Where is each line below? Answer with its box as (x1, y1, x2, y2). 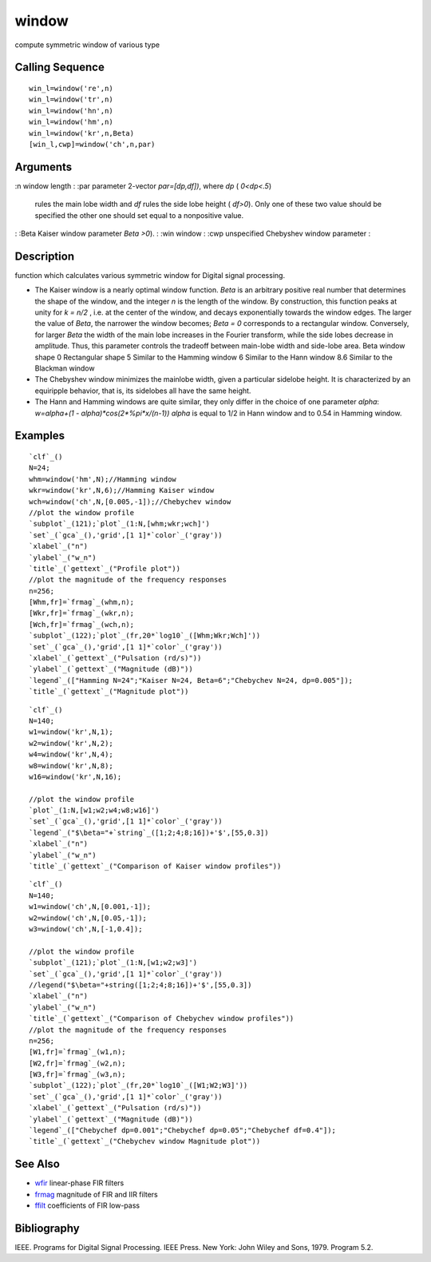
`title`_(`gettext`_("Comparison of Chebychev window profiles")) (29, 1014, 295, 1023)
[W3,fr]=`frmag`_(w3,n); (29, 1070, 126, 1079)
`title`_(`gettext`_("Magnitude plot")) (29, 687, 189, 696)
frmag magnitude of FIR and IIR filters (34, 1189, 159, 1199)
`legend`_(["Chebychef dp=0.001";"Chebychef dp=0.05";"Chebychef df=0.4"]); (29, 1126, 337, 1135)
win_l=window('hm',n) (29, 117, 113, 127)
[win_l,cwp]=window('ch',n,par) (29, 140, 156, 149)
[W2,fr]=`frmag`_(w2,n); (29, 1058, 126, 1068)
